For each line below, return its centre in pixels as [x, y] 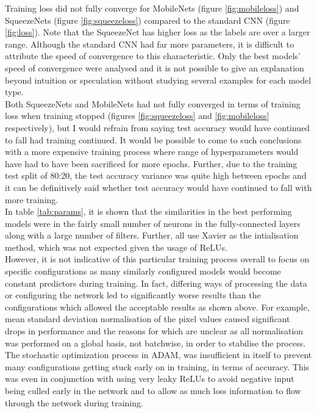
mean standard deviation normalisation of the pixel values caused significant [148, 319]
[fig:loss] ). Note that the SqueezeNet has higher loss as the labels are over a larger [158, 32]
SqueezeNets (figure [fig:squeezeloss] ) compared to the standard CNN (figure [148, 20]
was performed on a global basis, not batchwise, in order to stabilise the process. [155, 343]
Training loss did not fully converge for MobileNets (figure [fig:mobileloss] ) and [152, 8]
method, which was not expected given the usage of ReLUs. [116, 247]
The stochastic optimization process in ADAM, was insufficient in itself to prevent [158, 355]
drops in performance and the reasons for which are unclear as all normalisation [154, 331]
